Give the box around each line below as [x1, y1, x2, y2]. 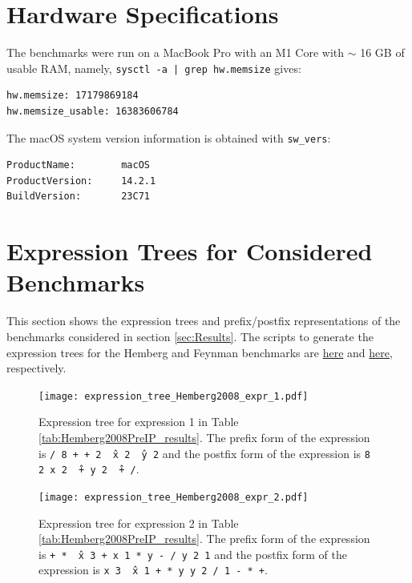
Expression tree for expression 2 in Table [38, 514, 239, 531]
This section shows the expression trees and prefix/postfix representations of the [6, 312, 401, 329]
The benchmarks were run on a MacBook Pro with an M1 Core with [6, 44, 345, 61]
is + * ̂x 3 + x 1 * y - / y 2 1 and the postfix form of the [38, 545, 347, 562]
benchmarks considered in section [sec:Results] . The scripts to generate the [6, 328, 374, 344]
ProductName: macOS [6, 159, 150, 171]
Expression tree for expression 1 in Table [38, 413, 239, 430]
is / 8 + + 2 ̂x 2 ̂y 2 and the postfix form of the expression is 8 [38, 444, 370, 461]
